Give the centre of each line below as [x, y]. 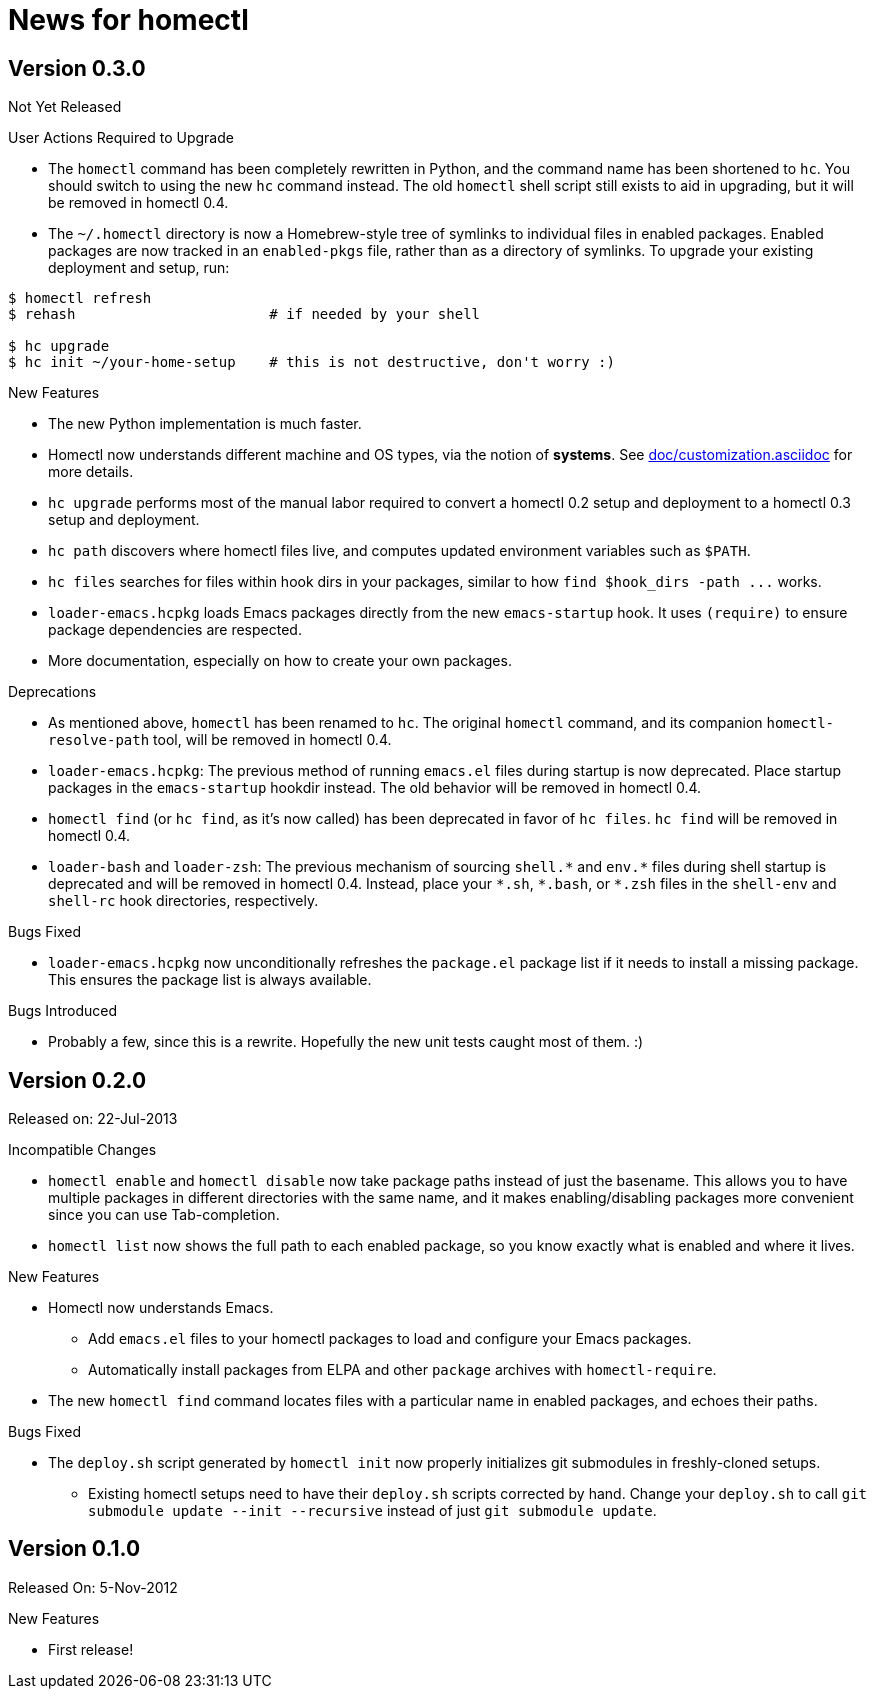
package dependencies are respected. [175, 630]
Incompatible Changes [82, 1150]
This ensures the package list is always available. [210, 980]
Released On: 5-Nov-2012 [93, 1587]
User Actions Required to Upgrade [121, 138]
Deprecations [52, 692]
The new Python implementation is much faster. [205, 424]
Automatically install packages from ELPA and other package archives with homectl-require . [402, 1370]
